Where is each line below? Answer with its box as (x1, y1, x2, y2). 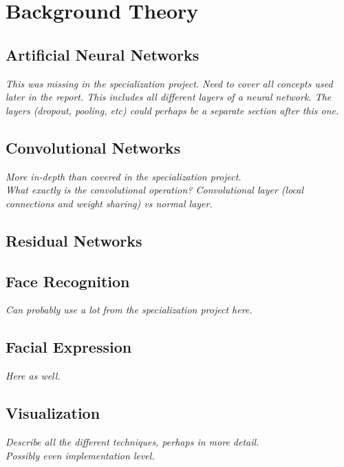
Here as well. (6, 369, 61, 383)
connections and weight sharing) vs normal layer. (6, 196, 213, 210)
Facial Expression (6, 336, 132, 357)
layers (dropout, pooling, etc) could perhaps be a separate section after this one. (6, 103, 339, 117)
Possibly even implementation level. (6, 448, 155, 462)
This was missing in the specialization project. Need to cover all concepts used (6, 76, 333, 90)
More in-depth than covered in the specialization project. (6, 169, 241, 183)
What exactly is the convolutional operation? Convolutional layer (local (6, 183, 304, 197)
